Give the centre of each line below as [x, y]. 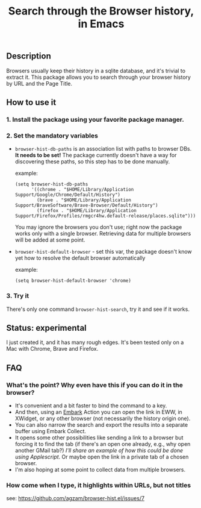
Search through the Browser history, [101, 11]
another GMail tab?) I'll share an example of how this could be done [99, 451]
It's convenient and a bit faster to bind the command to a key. [91, 406]
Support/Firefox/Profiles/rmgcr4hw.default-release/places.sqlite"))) [105, 216]
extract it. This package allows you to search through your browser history [99, 77]
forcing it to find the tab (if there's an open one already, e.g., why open [103, 444]
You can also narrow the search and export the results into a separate [101, 425]
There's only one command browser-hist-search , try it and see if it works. [98, 309]
